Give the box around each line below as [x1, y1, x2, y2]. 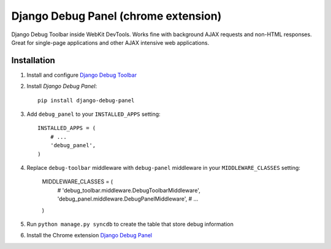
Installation [11, 55, 55, 66]
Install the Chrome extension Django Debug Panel [26, 232, 153, 239]
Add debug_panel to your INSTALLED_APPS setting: [26, 110, 161, 118]
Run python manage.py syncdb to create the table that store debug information [26, 220, 234, 228]
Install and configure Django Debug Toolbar [26, 71, 137, 79]
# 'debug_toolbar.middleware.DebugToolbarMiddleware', [57, 186, 200, 194]
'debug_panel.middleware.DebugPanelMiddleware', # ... [57, 195, 199, 202]
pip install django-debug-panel [37, 97, 135, 104]
